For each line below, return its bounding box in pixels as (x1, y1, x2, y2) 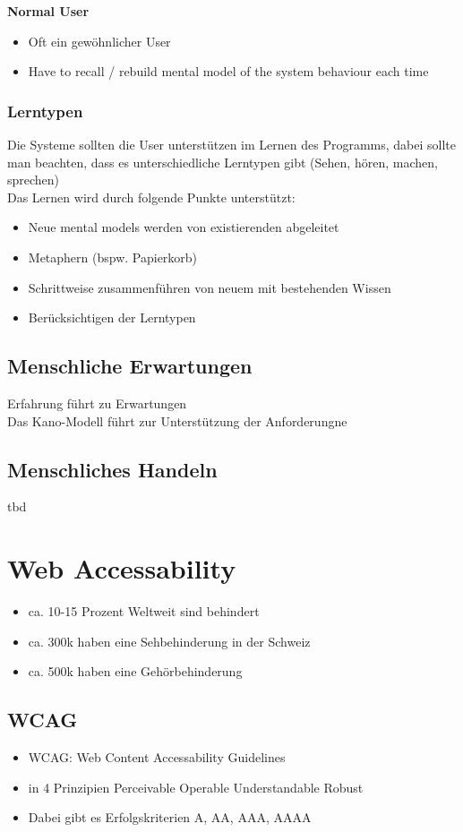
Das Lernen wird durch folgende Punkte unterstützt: (7, 187, 296, 206)
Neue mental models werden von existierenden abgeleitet (28, 218, 339, 236)
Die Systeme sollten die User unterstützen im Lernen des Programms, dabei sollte (7, 135, 456, 153)
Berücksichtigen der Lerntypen (28, 308, 196, 327)
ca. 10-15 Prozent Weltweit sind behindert (28, 602, 260, 621)
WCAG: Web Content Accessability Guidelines (28, 748, 286, 767)
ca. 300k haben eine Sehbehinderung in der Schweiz (28, 631, 311, 650)
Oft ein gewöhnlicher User (28, 31, 171, 50)
